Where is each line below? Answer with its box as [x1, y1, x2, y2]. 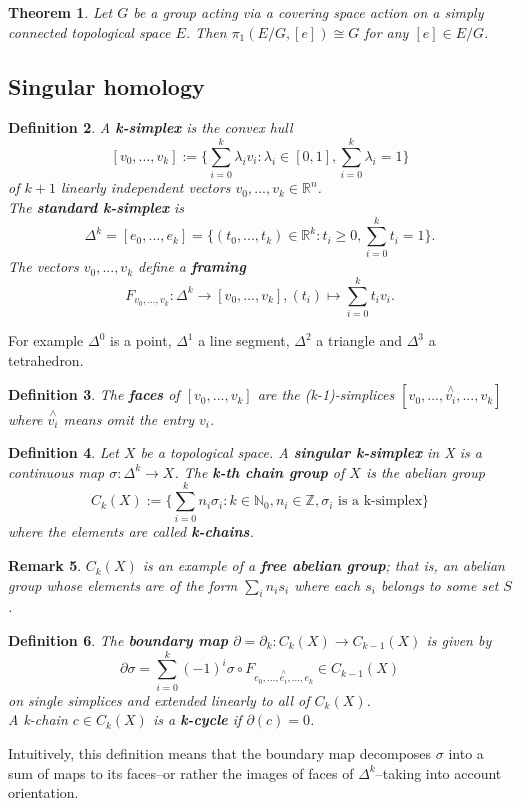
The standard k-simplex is [8, 196, 185, 217]
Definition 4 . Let [8, 442, 119, 463]
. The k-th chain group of [174, 461, 345, 482]
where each [294, 574, 361, 595]
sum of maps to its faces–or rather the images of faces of [8, 762, 354, 783]
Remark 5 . [8, 555, 82, 576]
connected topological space [8, 21, 171, 42]
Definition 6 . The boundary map [8, 630, 229, 651]
